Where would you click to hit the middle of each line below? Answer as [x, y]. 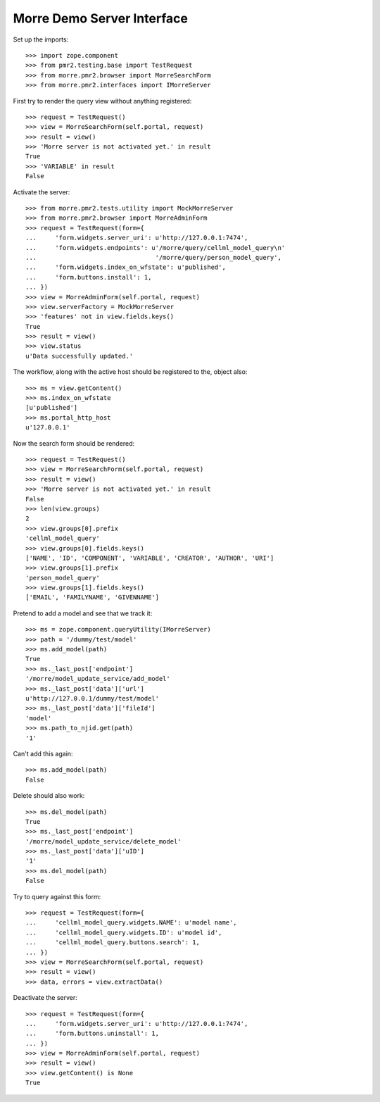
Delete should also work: [49, 796]
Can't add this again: [43, 753]
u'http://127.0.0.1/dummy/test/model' [93, 698]
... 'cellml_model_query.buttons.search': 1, [113, 943]
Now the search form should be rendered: [74, 443]
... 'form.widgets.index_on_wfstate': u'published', [126, 267]
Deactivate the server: [45, 998]
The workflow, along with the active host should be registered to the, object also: [130, 372]
